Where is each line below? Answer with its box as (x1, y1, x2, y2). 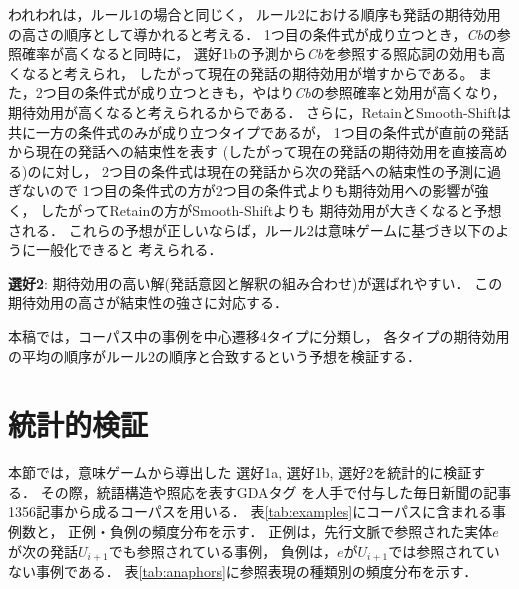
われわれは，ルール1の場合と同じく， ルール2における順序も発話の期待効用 (8, 4, 501, 24)
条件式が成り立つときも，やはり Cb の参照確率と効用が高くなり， (84, 82, 506, 103)
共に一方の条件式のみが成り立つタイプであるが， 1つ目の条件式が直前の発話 (8, 121, 509, 142)
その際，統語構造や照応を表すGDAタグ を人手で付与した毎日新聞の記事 (40, 481, 512, 502)
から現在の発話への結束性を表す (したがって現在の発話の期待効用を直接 (8, 141, 480, 162)
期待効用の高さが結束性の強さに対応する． (8, 292, 288, 313)
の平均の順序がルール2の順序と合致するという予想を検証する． (8, 345, 421, 366)
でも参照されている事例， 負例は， (108, 540, 337, 561)
